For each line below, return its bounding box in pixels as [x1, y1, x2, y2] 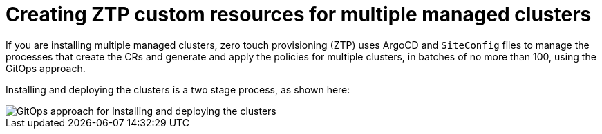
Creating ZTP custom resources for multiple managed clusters [6, 3, 592, 26]
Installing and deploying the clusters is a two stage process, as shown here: [6, 83, 350, 96]
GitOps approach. [6, 62, 86, 74]
